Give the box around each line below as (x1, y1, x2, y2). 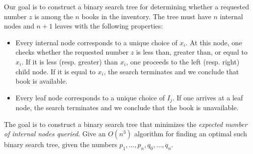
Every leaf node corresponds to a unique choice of (15, 92, 165, 102)
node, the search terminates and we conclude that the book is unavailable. (15, 102, 239, 113)
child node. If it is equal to (15, 66, 96, 76)
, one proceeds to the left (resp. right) (126, 56, 240, 66)
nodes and (4, 21, 34, 31)
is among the (34, 11, 73, 21)
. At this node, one (185, 37, 242, 47)
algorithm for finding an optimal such (134, 128, 247, 139)
